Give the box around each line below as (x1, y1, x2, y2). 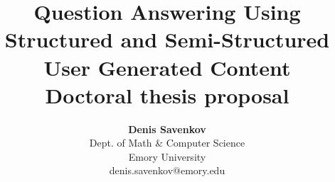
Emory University (128, 149, 206, 164)
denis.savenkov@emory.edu (109, 163, 225, 178)
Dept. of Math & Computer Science (89, 135, 245, 150)
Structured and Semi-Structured (4, 25, 330, 54)
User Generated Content (43, 52, 291, 81)
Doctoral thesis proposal (45, 80, 289, 109)
